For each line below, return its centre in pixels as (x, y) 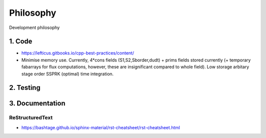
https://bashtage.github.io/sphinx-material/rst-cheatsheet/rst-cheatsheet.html (101, 127)
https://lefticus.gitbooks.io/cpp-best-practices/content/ (78, 53)
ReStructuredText (31, 118)
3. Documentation (37, 103)
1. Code (21, 41)
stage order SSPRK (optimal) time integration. (67, 74)
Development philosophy (34, 28)
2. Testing (25, 88)
